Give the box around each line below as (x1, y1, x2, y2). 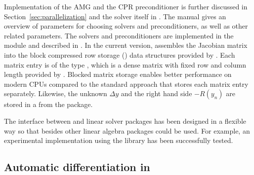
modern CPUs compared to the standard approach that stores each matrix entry (4, 78, 249, 89)
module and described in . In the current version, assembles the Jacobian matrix (4, 40, 248, 50)
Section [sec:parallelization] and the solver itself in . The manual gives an (4, 11, 226, 21)
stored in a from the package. (4, 99, 93, 109)
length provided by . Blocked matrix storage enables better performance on (4, 69, 232, 79)
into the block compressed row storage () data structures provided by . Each (4, 49, 235, 60)
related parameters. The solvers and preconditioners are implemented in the (4, 30, 234, 40)
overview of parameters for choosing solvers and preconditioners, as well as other (4, 21, 248, 31)
